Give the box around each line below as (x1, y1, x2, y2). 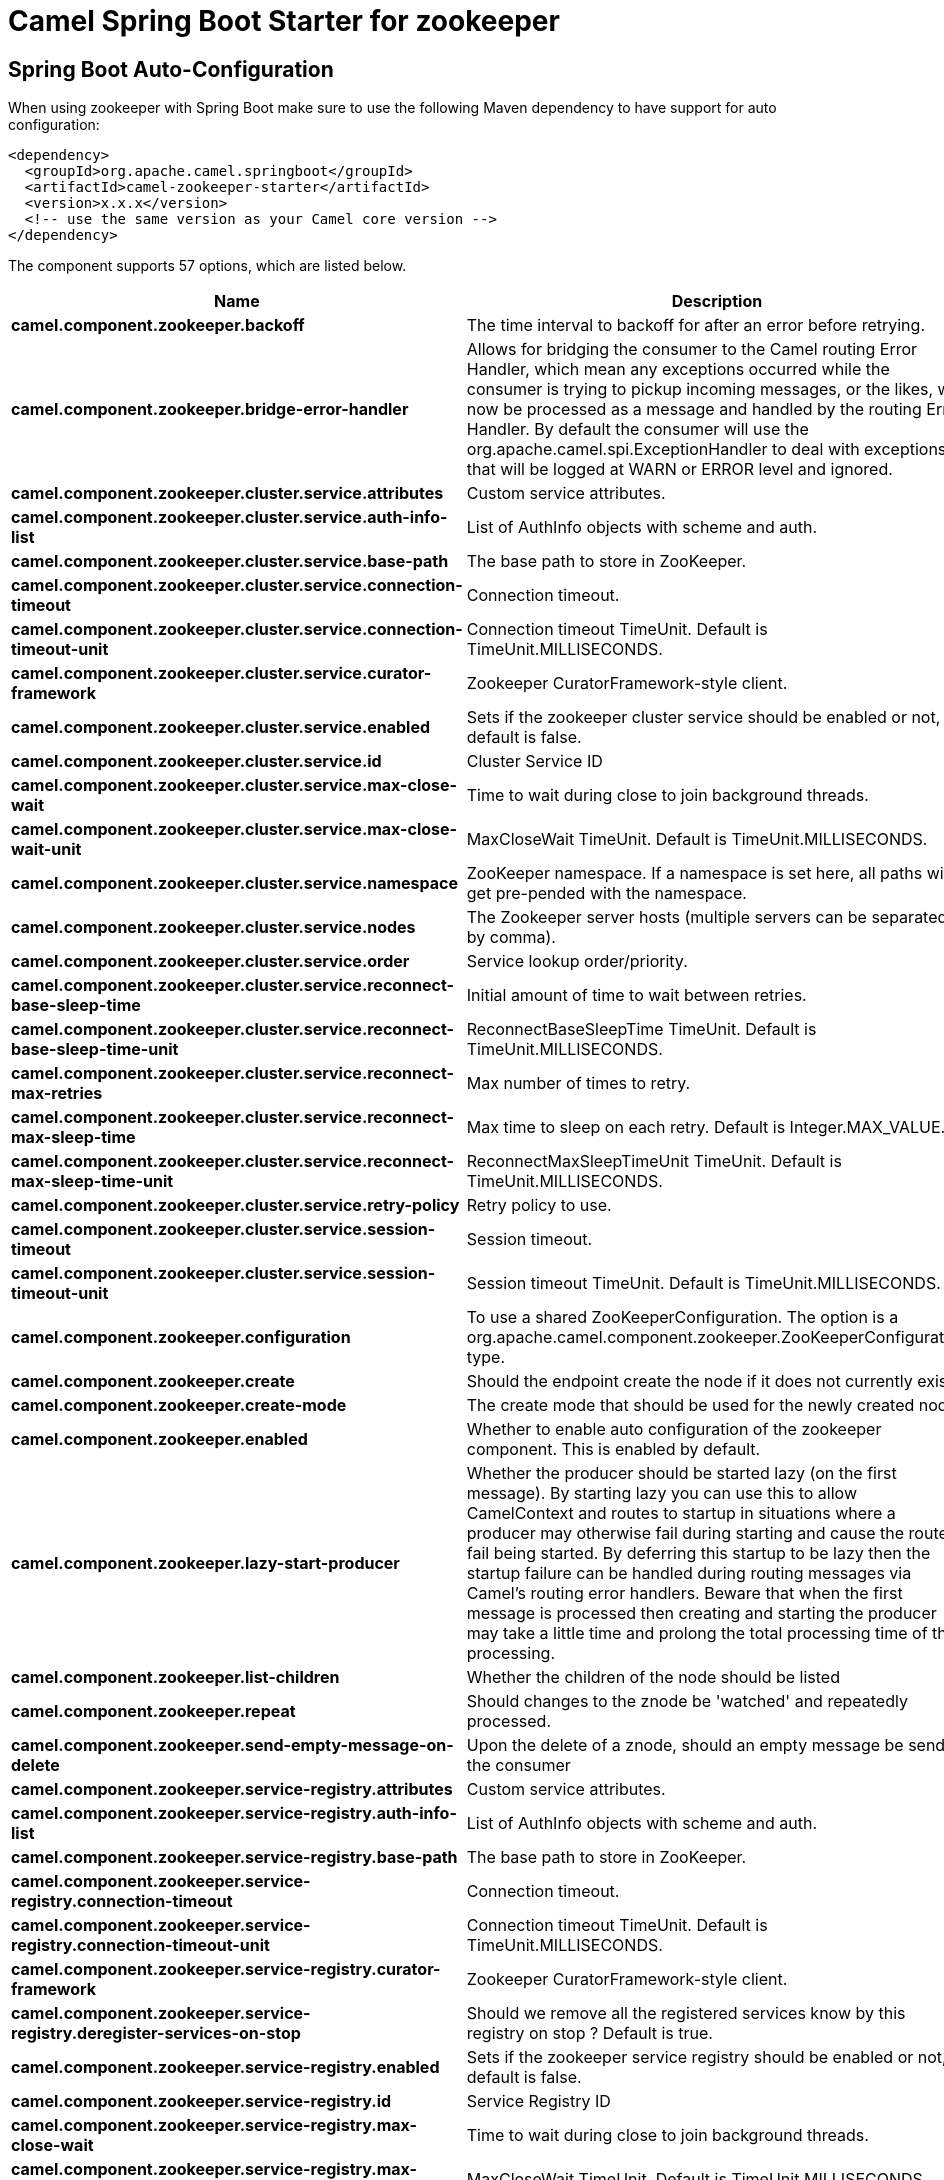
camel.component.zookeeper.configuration (11, 1327, 351, 1348)
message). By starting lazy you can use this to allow (466, 1483, 857, 1504)
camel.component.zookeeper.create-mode (11, 1395, 347, 1416)
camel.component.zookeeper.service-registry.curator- (11, 1959, 441, 1980)
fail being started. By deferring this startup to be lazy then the (466, 1543, 931, 1564)
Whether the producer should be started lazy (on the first (466, 1463, 897, 1484)
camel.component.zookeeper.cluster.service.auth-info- (11, 507, 448, 528)
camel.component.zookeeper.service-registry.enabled (11, 2057, 440, 2078)
